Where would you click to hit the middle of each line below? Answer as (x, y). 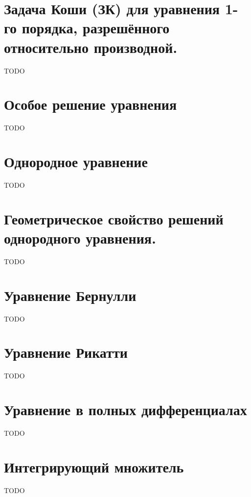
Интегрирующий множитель (94, 466)
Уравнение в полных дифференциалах (125, 410)
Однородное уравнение (76, 161)
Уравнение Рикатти (66, 352)
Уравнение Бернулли (70, 295)
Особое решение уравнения (91, 104)
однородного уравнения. (80, 237)
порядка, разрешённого (96, 28)
